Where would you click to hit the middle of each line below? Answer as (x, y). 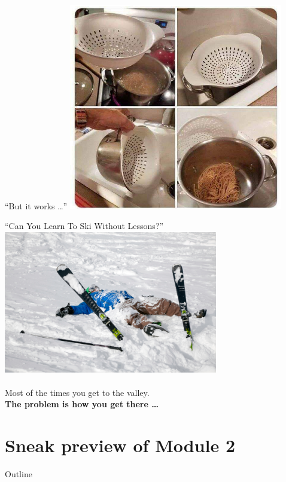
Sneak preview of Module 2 (120, 445)
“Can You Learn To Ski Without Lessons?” (84, 226)
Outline (19, 474)
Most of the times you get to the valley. (77, 392)
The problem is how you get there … (82, 404)
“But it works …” (36, 205)
